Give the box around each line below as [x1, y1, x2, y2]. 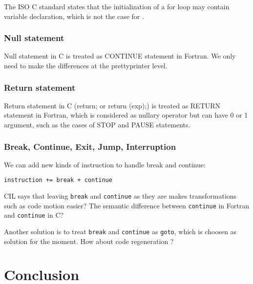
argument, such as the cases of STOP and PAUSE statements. [4, 120, 190, 129]
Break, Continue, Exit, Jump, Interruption [4, 140, 176, 152]
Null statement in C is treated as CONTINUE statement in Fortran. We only [4, 51, 236, 61]
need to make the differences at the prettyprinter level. [4, 61, 168, 70]
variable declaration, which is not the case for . [4, 11, 144, 21]
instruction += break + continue [4, 177, 112, 184]
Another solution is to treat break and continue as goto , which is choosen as [4, 226, 237, 237]
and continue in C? [4, 210, 64, 220]
